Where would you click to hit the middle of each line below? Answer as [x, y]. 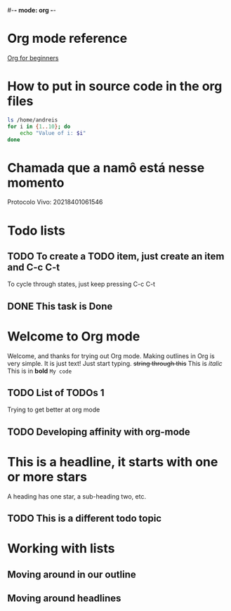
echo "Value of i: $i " [53, 133]
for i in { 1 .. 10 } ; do [39, 126]
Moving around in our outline [72, 574]
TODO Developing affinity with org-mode [99, 432]
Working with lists [61, 549]
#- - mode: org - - [32, 10]
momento [36, 183]
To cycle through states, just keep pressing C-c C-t [81, 284]
